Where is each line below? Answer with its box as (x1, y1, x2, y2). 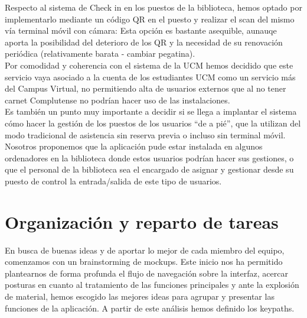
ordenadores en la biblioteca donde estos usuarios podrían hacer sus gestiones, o (5, 151, 294, 164)
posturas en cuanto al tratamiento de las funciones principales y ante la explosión (5, 278, 299, 291)
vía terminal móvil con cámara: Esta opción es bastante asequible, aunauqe (5, 24, 277, 37)
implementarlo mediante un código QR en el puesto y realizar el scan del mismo (5, 12, 295, 25)
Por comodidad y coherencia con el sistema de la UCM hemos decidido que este (5, 59, 293, 71)
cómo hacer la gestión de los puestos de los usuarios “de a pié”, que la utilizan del (5, 116, 301, 129)
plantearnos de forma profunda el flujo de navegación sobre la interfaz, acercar (5, 267, 288, 279)
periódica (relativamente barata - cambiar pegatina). (5, 47, 195, 60)
